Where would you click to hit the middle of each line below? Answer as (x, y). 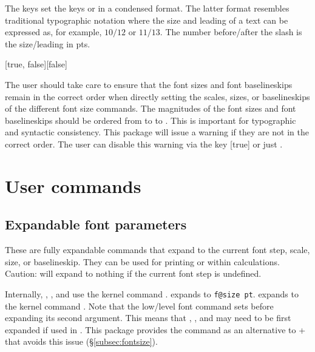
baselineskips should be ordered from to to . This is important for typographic (151, 120)
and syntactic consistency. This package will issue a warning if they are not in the (157, 132)
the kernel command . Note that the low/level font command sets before (139, 306)
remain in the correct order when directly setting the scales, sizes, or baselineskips (157, 96)
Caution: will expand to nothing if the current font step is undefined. (133, 273)
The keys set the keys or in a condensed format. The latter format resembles (147, 8)
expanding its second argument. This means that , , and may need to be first (148, 318)
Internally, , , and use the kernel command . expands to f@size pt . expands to (152, 293)
